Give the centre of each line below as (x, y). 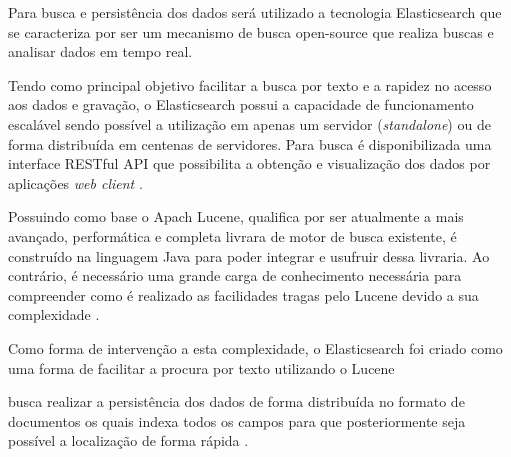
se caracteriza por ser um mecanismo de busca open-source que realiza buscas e (251, 31)
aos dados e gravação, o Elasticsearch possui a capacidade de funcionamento (241, 104)
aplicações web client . (75, 182)
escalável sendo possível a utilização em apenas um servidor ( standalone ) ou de (249, 123)
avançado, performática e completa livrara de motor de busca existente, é (232, 235)
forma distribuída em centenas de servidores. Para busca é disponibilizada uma (250, 143)
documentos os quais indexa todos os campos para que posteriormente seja (237, 420)
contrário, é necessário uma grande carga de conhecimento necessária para (235, 275)
